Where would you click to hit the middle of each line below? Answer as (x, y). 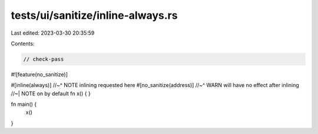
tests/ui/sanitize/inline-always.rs (94, 15)
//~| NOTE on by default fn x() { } (51, 93)
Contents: (23, 43)
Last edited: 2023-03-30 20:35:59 (53, 33)
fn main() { (24, 104)
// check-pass (44, 59)
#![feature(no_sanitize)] (39, 74)
